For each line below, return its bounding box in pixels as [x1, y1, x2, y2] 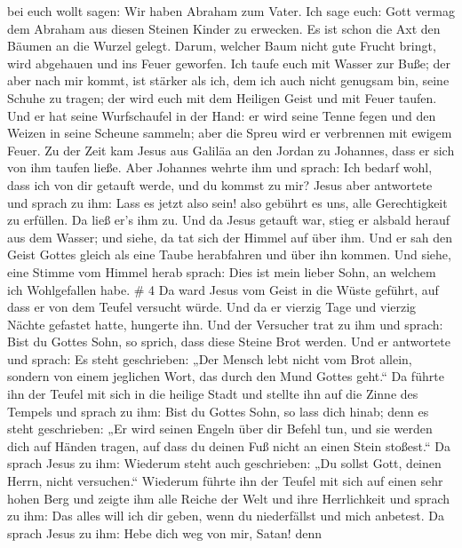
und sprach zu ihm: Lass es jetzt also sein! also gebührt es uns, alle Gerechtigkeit [7, 193, 448, 211]
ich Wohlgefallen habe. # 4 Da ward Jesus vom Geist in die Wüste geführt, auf [7, 280, 439, 298]
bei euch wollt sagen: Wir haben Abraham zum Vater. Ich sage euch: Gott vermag [7, 2, 455, 20]
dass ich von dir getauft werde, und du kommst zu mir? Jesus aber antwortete [7, 175, 433, 194]
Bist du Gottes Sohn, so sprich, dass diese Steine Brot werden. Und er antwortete [7, 332, 450, 351]
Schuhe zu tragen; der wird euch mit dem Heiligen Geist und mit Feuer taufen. [7, 88, 437, 107]
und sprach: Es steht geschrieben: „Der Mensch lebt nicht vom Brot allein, [7, 349, 412, 368]
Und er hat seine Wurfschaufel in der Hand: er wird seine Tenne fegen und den [7, 106, 436, 124]
